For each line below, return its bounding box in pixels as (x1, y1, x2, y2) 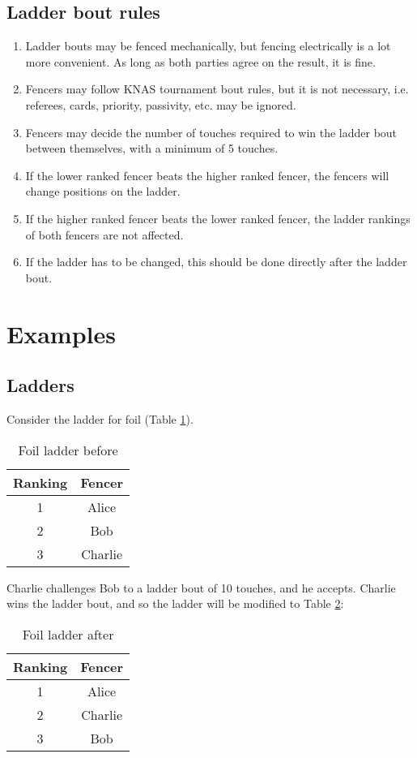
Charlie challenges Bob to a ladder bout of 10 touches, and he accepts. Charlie (6, 579, 396, 596)
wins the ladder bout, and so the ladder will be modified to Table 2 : (6, 595, 344, 612)
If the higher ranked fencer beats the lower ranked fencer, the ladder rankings (25, 209, 411, 226)
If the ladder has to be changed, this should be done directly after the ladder (25, 253, 407, 270)
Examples (6, 317, 116, 350)
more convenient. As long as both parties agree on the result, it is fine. (25, 53, 376, 70)
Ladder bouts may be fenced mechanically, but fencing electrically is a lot (25, 37, 391, 54)
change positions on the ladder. (25, 183, 181, 200)
